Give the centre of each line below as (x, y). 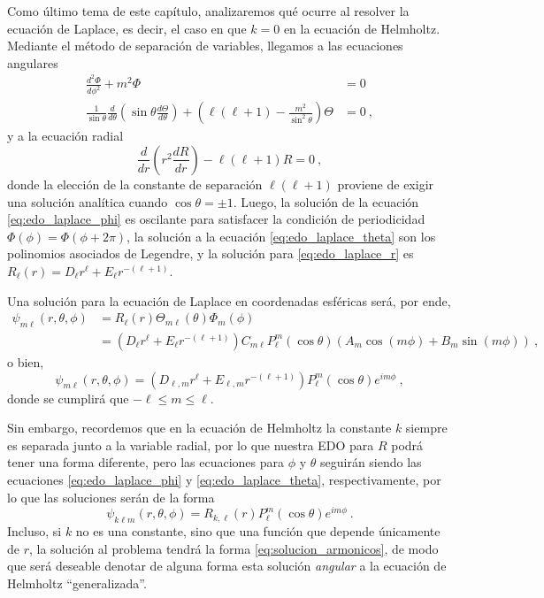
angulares (33, 62)
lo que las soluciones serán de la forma (111, 497)
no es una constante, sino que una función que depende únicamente (258, 531)
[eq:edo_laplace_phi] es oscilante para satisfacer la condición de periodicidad (216, 219)
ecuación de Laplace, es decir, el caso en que (127, 28)
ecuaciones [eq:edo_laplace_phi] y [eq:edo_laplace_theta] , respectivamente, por (224, 479)
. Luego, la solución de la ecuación (326, 201)
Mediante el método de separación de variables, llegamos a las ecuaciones (205, 46)
